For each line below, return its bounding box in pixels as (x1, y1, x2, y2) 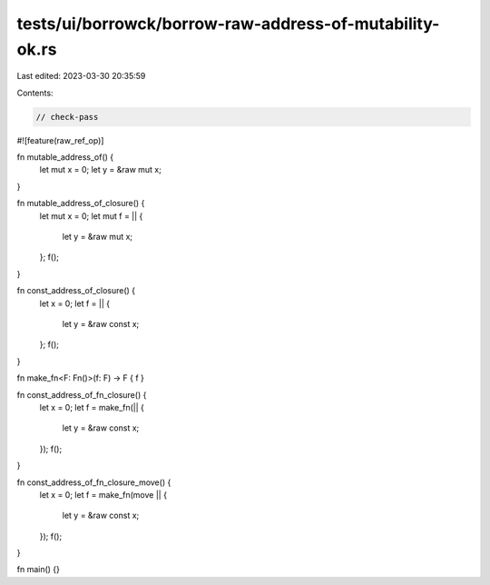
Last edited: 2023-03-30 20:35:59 (16, 71, 146, 82)
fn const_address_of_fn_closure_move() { (16, 477, 171, 488)
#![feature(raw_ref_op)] (16, 134, 104, 145)
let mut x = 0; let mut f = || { (39, 210, 143, 222)
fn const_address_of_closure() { (16, 285, 136, 296)
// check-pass (35, 112, 99, 122)
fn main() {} (16, 564, 61, 575)
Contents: (16, 87, 54, 98)
